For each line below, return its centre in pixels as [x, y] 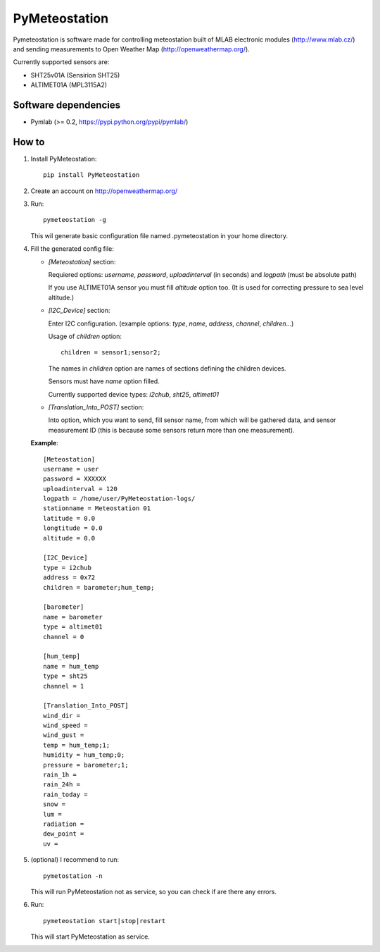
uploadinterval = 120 [80, 489]
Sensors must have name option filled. [104, 381]
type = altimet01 [73, 627]
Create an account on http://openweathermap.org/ [104, 191]
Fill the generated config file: [72, 249]
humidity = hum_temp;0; [84, 755]
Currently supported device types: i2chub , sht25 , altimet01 [134, 394]
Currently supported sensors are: [61, 62]
